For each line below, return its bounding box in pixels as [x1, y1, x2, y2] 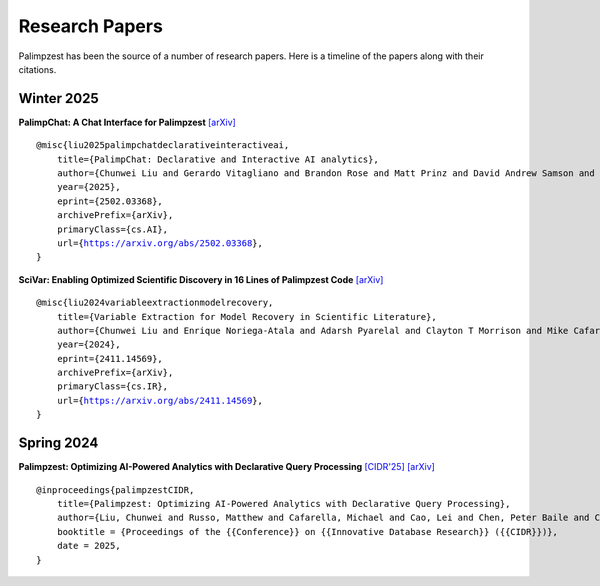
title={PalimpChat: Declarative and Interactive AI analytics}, [56, 153, 379, 165]
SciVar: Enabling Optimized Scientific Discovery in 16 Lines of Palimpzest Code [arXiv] [18, 273, 384, 285]
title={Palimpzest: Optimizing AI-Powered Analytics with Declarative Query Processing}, [56, 498, 511, 509]
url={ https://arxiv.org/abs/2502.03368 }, [56, 237, 264, 249]
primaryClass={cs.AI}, [56, 223, 169, 235]
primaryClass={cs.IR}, [56, 381, 169, 392]
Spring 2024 [18, 435, 99, 452]
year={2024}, [56, 339, 121, 350]
